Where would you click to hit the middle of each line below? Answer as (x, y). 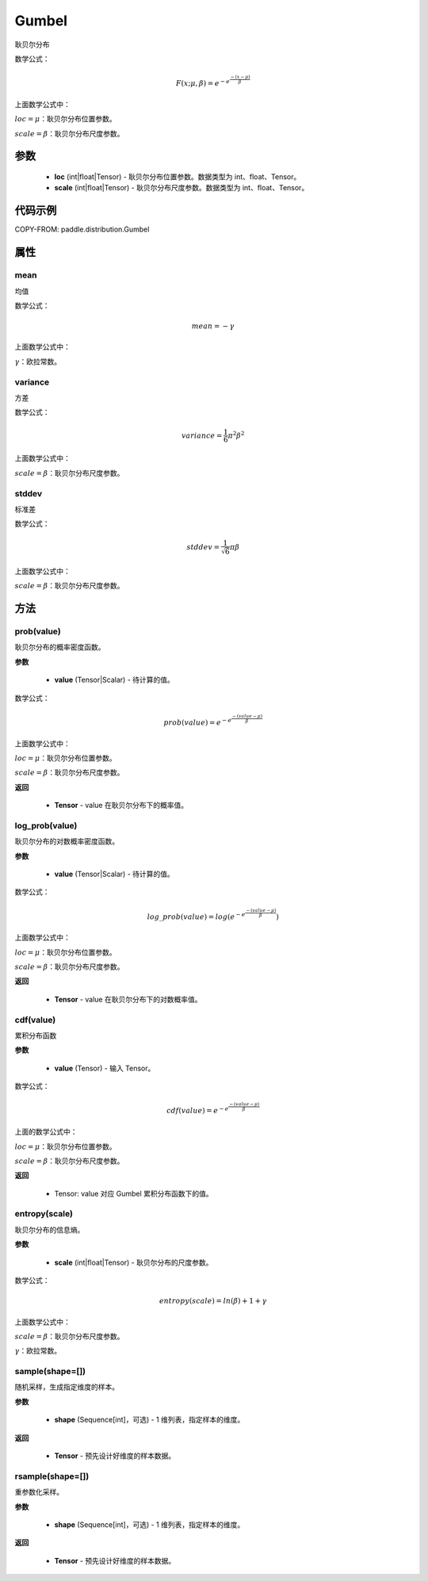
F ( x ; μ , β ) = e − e (203, 83)
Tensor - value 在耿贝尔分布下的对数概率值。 (128, 999)
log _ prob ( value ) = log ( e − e (196, 916)
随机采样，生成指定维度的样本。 (67, 1387)
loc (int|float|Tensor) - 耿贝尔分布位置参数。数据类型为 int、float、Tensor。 (178, 177)
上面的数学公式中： (46, 1132)
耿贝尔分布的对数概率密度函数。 (67, 841)
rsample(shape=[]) (52, 1476)
